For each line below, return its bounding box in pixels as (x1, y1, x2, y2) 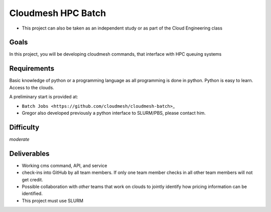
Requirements (9, 64, 55, 73)
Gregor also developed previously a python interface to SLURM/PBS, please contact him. (22, 110, 206, 116)
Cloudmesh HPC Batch (9, 8, 106, 19)
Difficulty (9, 123, 40, 131)
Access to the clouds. (9, 84, 55, 90)
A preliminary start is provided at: (9, 94, 78, 100)
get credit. (22, 176, 44, 182)
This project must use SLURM (22, 197, 84, 203)
